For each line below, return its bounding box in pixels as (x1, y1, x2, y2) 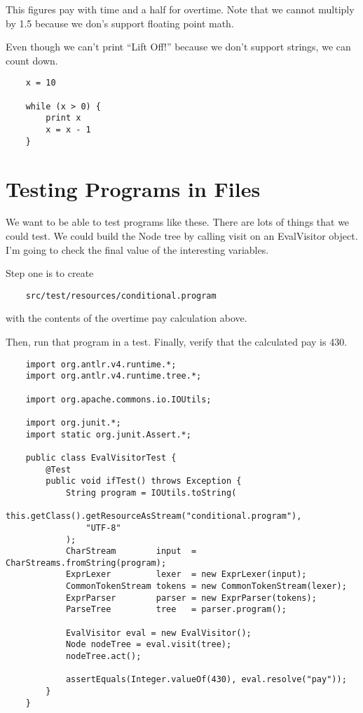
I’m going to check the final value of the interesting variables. (6, 242, 269, 257)
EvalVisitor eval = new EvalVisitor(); (65, 627, 252, 638)
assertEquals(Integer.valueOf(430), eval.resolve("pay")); (65, 674, 347, 685)
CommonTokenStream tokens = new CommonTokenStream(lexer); (65, 581, 347, 592)
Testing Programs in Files (6, 174, 261, 203)
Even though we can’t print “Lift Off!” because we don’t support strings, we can (6, 39, 351, 54)
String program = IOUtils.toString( (65, 487, 237, 498)
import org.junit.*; (25, 417, 121, 428)
